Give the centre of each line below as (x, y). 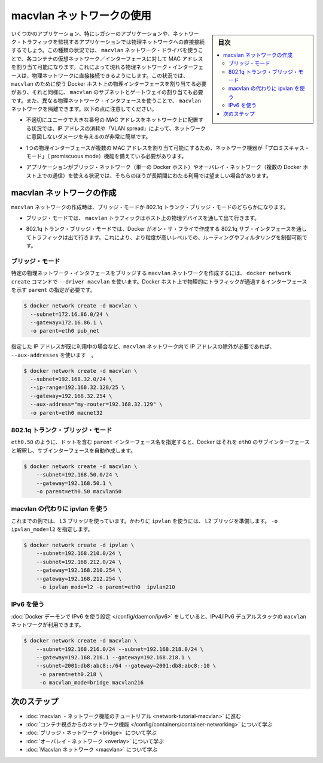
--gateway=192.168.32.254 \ (71, 396)
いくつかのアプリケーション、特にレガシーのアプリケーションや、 (92, 34)
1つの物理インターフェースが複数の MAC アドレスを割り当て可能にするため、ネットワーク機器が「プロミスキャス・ (168, 147)
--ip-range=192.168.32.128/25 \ (77, 387)
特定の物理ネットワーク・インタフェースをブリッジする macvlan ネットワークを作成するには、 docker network (151, 273)
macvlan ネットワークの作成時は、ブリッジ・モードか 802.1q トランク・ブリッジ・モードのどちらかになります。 (150, 207)
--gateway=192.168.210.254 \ (79, 570)
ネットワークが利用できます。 (48, 625)
